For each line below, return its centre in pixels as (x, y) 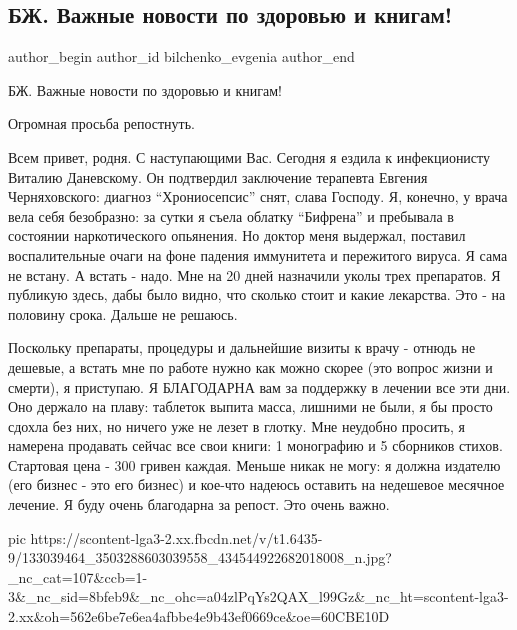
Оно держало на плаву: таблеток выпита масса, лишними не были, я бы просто (250, 406)
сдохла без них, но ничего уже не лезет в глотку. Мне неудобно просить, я (236, 425)
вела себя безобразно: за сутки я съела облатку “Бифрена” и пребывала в (231, 215)
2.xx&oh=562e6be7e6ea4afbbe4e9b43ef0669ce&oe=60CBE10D (199, 616)
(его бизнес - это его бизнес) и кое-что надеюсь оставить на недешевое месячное (256, 484)
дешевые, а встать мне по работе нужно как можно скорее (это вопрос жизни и (250, 366)
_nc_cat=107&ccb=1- (78, 576)
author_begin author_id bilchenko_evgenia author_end (181, 56)
